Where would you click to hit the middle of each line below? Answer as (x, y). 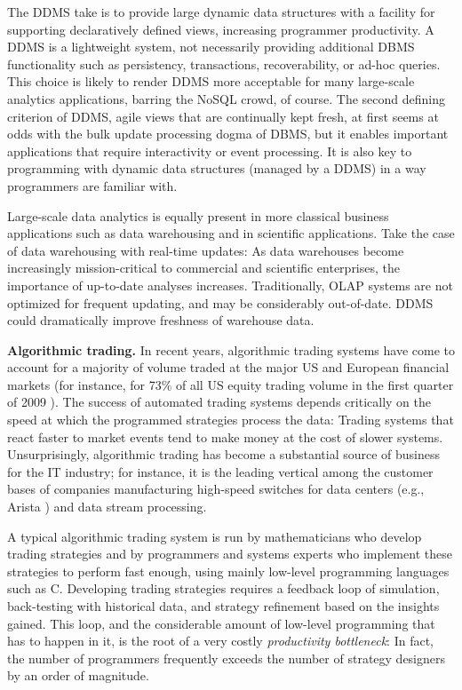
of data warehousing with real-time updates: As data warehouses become (206, 250)
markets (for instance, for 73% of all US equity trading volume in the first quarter (231, 384)
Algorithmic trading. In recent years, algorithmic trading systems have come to (231, 349)
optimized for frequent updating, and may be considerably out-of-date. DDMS (220, 302)
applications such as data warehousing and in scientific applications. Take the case (231, 233)
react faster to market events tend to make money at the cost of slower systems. (225, 436)
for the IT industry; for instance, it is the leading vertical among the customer (220, 471)
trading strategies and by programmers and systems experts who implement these (230, 554)
